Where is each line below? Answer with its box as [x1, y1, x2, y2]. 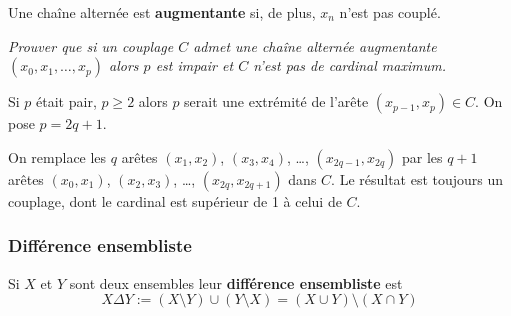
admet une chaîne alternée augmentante [193, 35, 437, 56]
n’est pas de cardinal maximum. [253, 55, 446, 76]
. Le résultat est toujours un [331, 168, 504, 189]
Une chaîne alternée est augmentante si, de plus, [8, 2, 316, 22]
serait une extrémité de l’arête [184, 91, 369, 112]
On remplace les [8, 146, 107, 167]
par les [402, 146, 443, 167]
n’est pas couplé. [339, 2, 441, 22]
